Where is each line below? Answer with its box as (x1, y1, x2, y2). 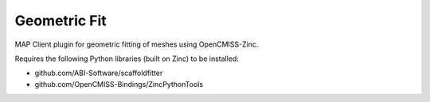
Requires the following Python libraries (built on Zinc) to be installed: (14, 54, 239, 63)
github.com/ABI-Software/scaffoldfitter (34, 68, 163, 78)
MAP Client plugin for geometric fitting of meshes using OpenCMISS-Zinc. (14, 40, 259, 49)
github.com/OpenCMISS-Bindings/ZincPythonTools (34, 79, 203, 89)
